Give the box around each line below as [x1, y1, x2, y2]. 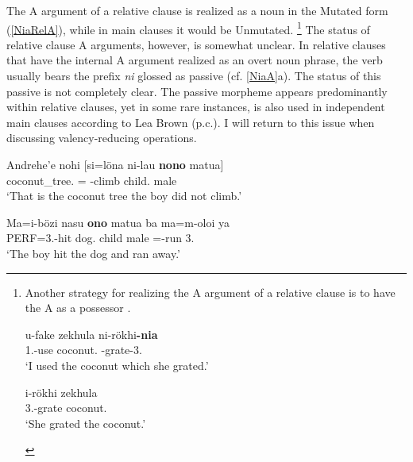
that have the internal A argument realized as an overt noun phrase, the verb [6, 52, 383, 68]
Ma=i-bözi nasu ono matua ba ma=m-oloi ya [6, 214, 230, 230]
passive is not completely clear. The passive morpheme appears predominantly [6, 83, 388, 99]
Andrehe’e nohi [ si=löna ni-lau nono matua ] [6, 156, 224, 172]
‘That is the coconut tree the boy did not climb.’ [6, 187, 242, 204]
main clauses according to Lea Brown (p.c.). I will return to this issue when [6, 114, 375, 130]
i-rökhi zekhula [25, 383, 98, 400]
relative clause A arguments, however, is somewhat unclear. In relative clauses [6, 36, 386, 52]
